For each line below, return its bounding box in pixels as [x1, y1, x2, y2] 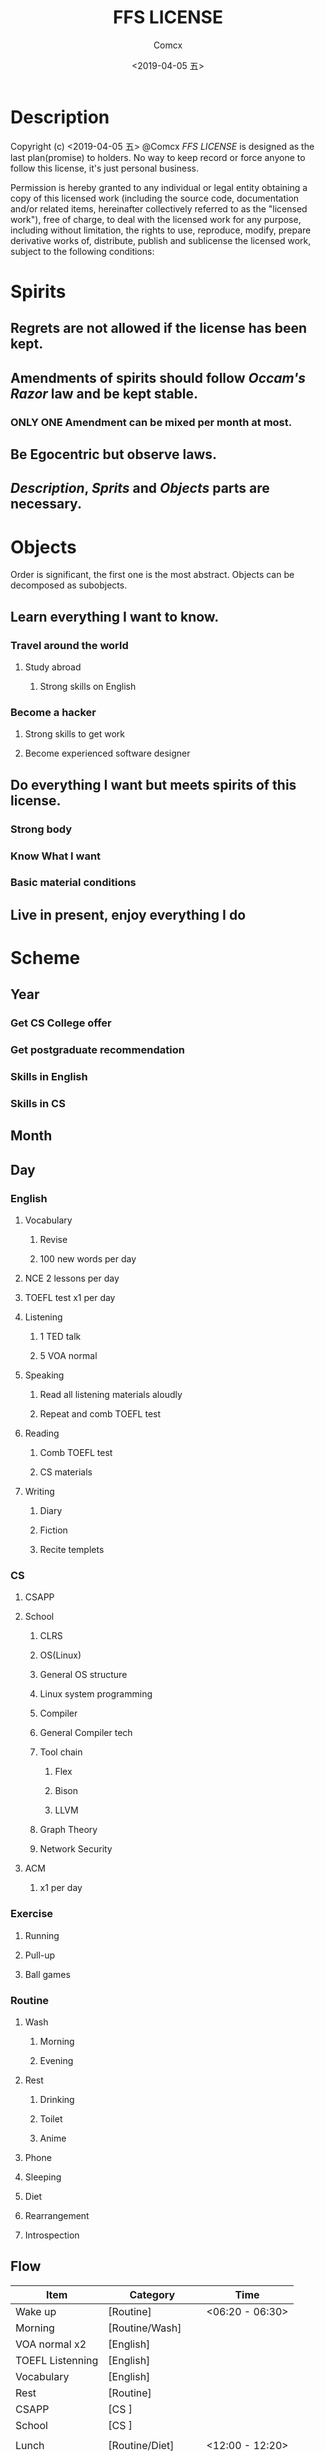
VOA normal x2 [15, 2337, 87, 2351]
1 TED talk [39, 1331, 82, 1343]
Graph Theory [39, 1824, 98, 1836]
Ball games [24, 1968, 71, 1980]
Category [129, 2287, 176, 2301]
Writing [24, 1486, 55, 1498]
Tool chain [39, 1746, 83, 1758]
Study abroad [24, 661, 82, 673]
